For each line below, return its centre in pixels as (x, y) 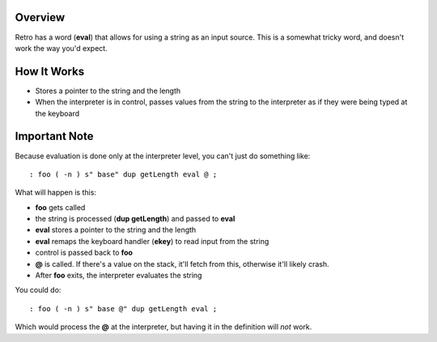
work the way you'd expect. (62, 48)
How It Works (50, 72)
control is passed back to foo (84, 253)
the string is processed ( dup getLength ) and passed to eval (135, 219)
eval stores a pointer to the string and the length (116, 230)
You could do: (38, 290)
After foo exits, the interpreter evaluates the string (119, 276)
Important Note (54, 136)
